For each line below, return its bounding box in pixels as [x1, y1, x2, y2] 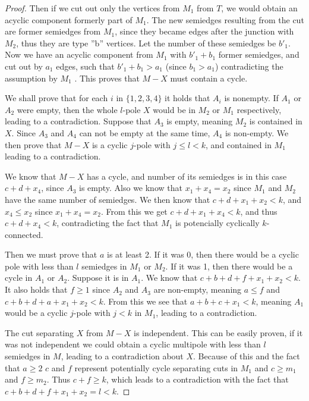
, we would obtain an [221, 2, 298, 14]
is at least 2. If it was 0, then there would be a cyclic [106, 248, 299, 261]
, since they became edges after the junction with [115, 25, 294, 37]
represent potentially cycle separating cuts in [74, 361, 238, 374]
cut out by [5, 59, 43, 72]
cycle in [5, 271, 33, 284]
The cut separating [5, 326, 74, 339]
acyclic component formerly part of [5, 13, 133, 26]
